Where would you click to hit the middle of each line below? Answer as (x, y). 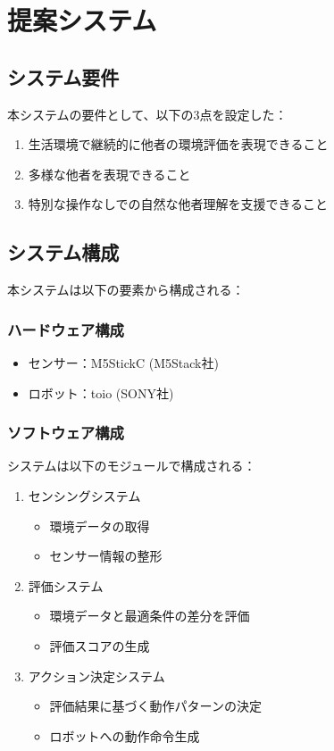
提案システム (82, 20)
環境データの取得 (100, 526)
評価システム (66, 585)
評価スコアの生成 (100, 645)
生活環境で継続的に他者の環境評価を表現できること (178, 144)
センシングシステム (84, 495)
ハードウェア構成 (66, 329)
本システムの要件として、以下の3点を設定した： (147, 114)
